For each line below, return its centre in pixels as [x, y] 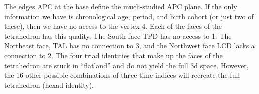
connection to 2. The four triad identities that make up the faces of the [113, 55]
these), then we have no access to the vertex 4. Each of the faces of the [113, 26]
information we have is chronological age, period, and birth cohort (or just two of [129, 16]
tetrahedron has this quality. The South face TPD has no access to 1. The [118, 36]
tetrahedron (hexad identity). [49, 85]
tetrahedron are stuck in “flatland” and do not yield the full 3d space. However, [126, 65]
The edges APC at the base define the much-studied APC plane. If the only [121, 6]
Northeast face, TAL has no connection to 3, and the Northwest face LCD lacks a [129, 46]
